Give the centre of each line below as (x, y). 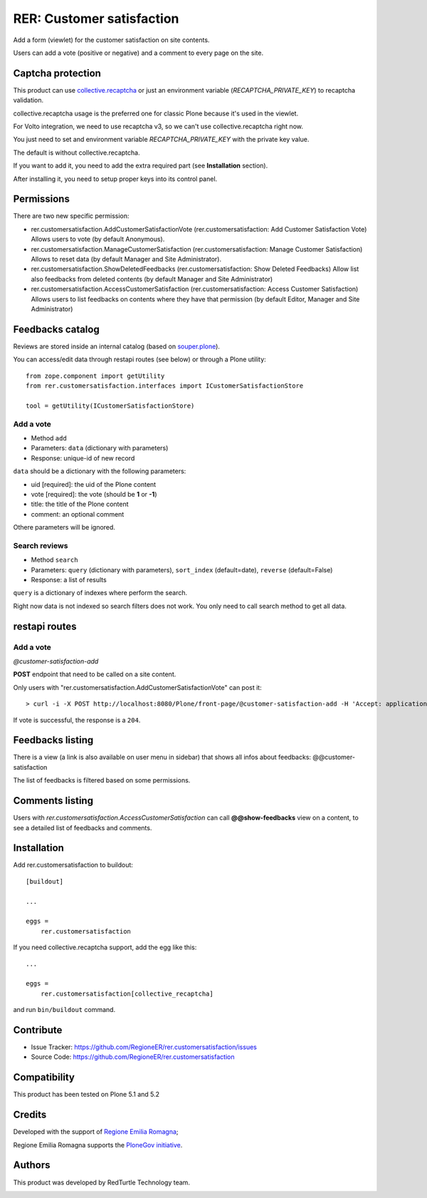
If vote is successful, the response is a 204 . (77, 720)
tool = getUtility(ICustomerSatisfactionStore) (110, 406)
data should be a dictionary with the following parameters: (100, 471)
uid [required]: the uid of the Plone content (94, 484)
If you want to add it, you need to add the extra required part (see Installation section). (141, 166)
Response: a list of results (69, 580)
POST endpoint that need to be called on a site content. (95, 674)
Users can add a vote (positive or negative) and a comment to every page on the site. (138, 53)
